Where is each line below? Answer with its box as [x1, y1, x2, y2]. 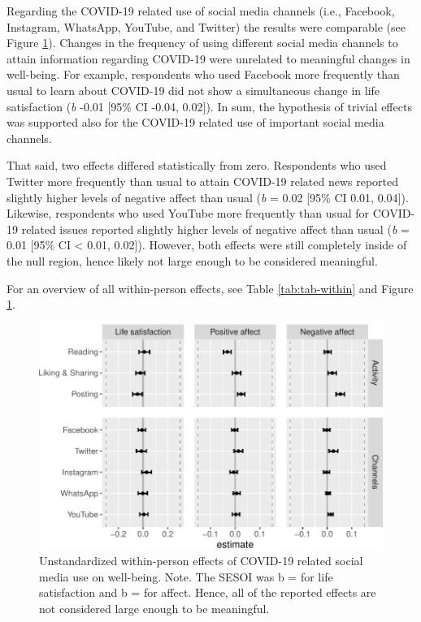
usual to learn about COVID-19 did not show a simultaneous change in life [7, 81, 380, 98]
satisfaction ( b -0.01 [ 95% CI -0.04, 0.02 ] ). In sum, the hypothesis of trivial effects [7, 97, 412, 114]
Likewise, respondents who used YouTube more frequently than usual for [7, 205, 370, 222]
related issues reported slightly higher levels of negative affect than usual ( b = [21, 220, 410, 237]
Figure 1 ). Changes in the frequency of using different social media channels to [7, 34, 398, 51]
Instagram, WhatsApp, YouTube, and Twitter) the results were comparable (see [7, 18, 406, 35]
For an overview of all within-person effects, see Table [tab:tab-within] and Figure [7, 279, 414, 296]
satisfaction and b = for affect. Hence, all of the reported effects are [39, 584, 376, 601]
